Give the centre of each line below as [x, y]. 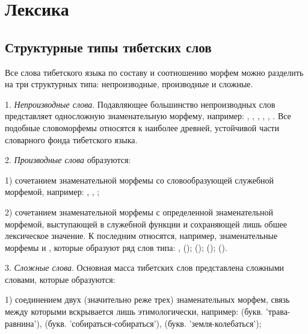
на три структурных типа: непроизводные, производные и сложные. [129, 84]
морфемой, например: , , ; [52, 192]
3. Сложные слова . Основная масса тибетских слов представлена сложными [145, 268]
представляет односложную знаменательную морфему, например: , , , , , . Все [148, 116]
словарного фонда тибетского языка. [71, 139]
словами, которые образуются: [60, 279]
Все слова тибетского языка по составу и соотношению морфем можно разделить [154, 72]
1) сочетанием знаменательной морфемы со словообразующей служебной [140, 180]
